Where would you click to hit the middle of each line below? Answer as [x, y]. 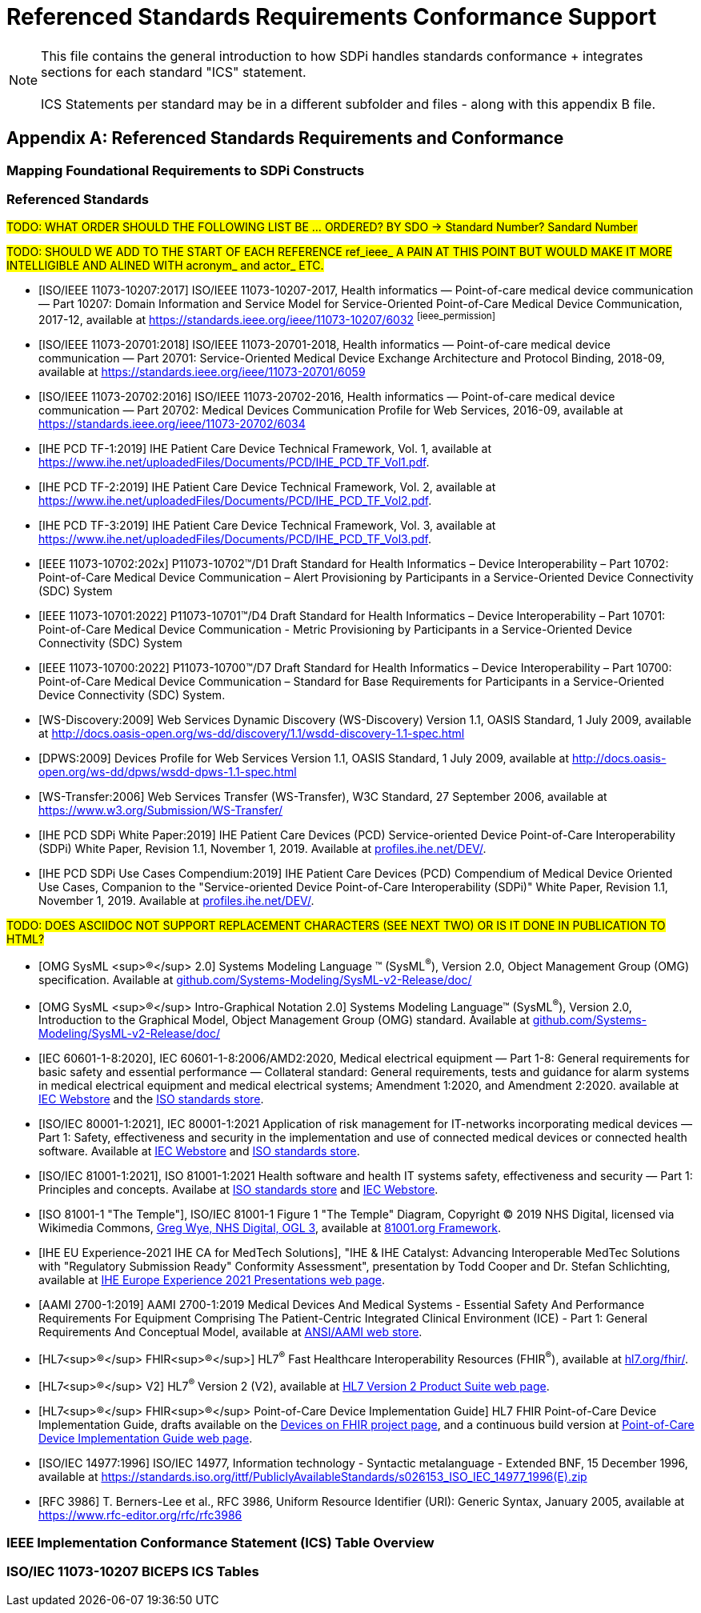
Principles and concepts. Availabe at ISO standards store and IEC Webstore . [238, 1190]
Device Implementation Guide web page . [146, 1438]
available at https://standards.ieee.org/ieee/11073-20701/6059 [202, 372]
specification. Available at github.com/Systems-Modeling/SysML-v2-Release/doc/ [255, 979]
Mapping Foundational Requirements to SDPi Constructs [186, 170]
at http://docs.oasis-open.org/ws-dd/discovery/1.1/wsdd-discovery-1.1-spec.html [252, 733]
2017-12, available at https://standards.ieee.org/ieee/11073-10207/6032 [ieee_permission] [267, 318]
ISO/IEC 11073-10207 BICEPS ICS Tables [133, 1572]
